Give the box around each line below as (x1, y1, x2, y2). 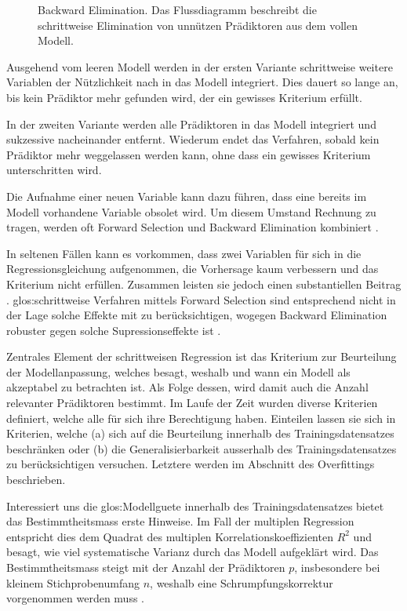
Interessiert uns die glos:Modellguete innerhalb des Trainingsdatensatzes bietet (6, 497, 384, 514)
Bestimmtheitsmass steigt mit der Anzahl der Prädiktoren (6, 559, 285, 575)
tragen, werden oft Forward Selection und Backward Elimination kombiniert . (6, 219, 379, 235)
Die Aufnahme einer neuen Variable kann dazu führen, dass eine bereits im (6, 187, 367, 204)
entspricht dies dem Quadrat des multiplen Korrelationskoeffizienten (6, 528, 333, 544)
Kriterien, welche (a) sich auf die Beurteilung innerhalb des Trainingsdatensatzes (6, 425, 394, 442)
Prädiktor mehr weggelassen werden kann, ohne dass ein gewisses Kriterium (6, 146, 371, 162)
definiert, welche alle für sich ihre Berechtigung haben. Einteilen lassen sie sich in (6, 409, 396, 426)
